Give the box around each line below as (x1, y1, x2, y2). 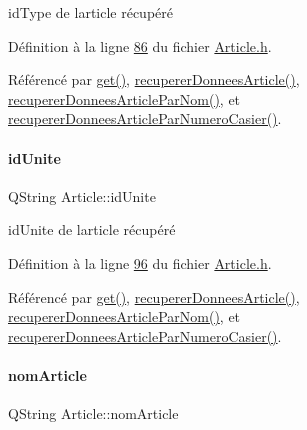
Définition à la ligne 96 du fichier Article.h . (8, 252, 272, 273)
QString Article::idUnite (8, 185, 156, 206)
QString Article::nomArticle (8, 403, 179, 424)
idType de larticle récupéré (8, 2, 174, 22)
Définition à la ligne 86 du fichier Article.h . (8, 35, 272, 56)
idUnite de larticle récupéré (8, 219, 176, 240)
